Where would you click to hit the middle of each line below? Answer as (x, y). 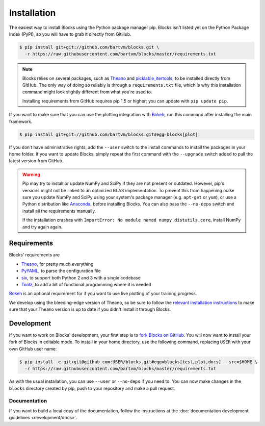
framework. (21, 121)
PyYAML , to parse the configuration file (61, 271)
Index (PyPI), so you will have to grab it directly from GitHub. (70, 34)
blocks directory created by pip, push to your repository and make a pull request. (92, 388)
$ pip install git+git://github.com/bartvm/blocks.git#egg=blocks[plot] (109, 134)
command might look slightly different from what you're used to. (87, 92)
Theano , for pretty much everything (57, 264)
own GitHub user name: (33, 349)
